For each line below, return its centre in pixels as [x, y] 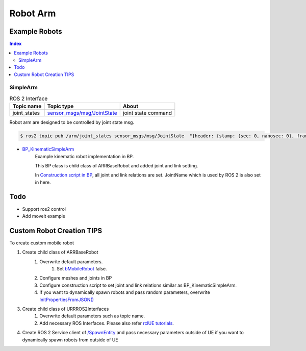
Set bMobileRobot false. [82, 269]
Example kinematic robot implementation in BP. [84, 156]
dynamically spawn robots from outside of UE [70, 340]
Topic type [60, 106]
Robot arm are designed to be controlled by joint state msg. [72, 122]
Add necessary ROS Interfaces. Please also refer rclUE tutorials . [107, 323]
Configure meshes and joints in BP [76, 278]
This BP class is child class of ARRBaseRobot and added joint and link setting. [117, 165]
